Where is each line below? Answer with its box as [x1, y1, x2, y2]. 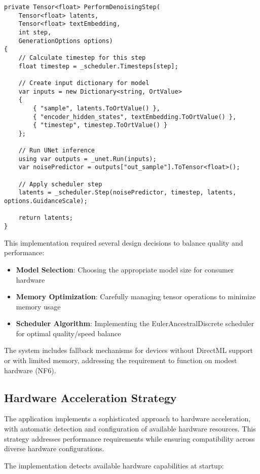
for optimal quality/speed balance [16, 328, 121, 338]
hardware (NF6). [4, 365, 56, 375]
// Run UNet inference [18, 147, 95, 154]
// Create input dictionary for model [18, 79, 150, 87]
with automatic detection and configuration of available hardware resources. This [4, 423, 256, 434]
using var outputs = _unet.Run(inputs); [18, 155, 157, 163]
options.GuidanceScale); [4, 197, 88, 205]
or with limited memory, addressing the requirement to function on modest [4, 355, 237, 366]
